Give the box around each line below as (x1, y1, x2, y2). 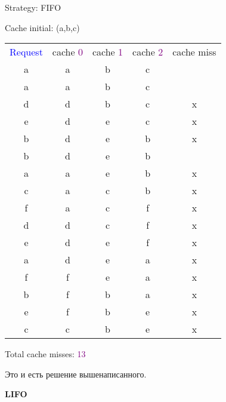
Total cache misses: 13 (5, 348, 86, 360)
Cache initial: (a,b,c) (5, 21, 80, 33)
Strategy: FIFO (5, 1, 61, 13)
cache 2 (132, 45, 163, 59)
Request (10, 45, 43, 59)
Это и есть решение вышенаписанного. (5, 367, 147, 380)
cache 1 (92, 45, 123, 59)
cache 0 (52, 45, 83, 59)
